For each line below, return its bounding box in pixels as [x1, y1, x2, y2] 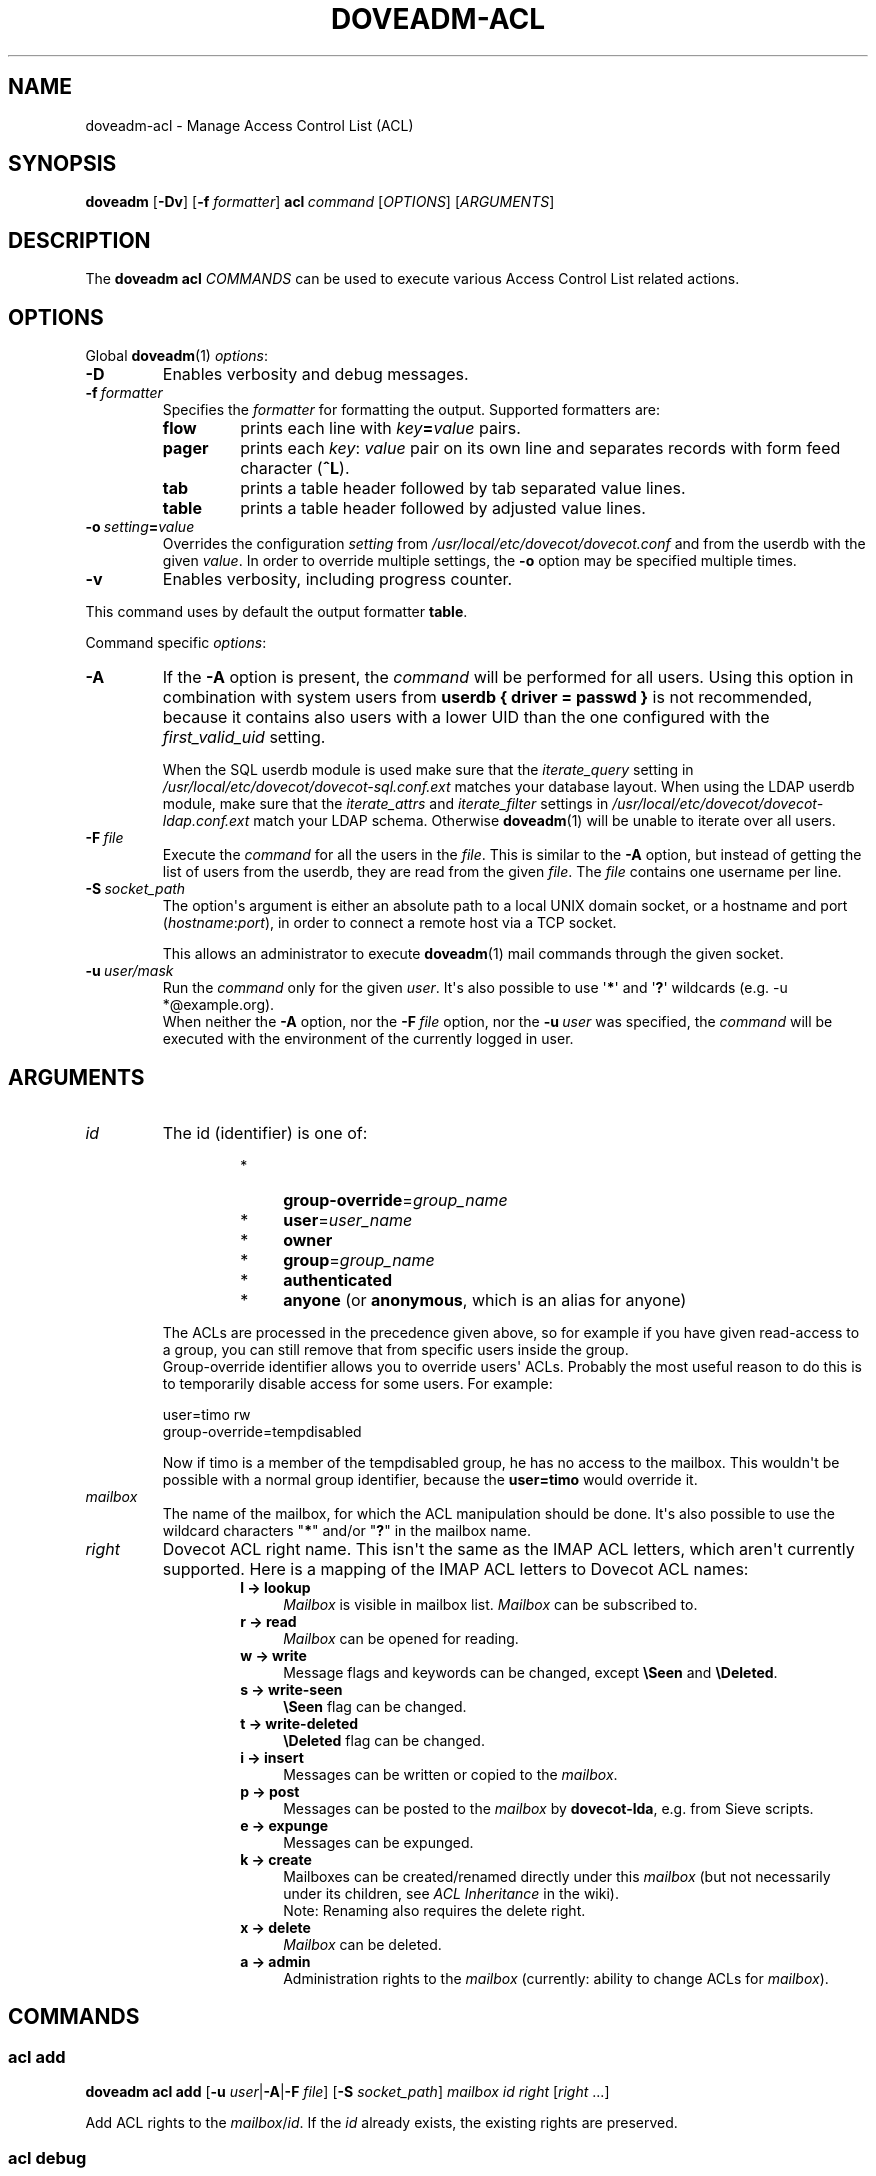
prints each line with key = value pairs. [240, 418, 521, 439]
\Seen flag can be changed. [283, 1697, 467, 1715]
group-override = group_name [283, 1189, 508, 1210]
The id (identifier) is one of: [162, 1122, 368, 1143]
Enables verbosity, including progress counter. [162, 569, 513, 590]
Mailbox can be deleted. [283, 1935, 442, 1953]
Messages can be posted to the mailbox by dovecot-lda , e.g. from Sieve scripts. [283, 1799, 814, 1817]
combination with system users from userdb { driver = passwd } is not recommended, [162, 687, 813, 708]
